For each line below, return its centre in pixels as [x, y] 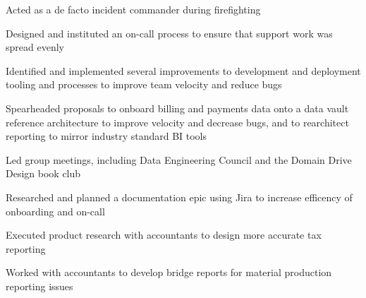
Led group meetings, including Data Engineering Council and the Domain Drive [179, 159]
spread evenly [35, 47]
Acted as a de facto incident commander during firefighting [133, 9]
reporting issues [39, 286]
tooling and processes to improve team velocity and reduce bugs [144, 84]
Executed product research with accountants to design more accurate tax [164, 235]
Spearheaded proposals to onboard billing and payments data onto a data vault [177, 108]
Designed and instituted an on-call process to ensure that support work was [169, 33]
